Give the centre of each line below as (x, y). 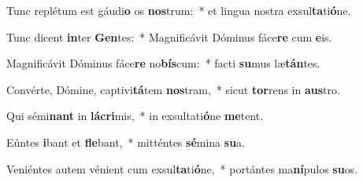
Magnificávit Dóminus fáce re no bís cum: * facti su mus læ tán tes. (163, 63)
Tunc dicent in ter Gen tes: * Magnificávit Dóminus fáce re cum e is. (169, 36)
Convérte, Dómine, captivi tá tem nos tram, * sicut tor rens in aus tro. (173, 89)
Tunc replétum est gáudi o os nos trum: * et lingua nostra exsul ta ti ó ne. (179, 10)
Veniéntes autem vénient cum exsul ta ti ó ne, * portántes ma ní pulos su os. (182, 168)
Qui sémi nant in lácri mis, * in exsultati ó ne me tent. (135, 116)
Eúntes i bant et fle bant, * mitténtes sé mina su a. (126, 142)
